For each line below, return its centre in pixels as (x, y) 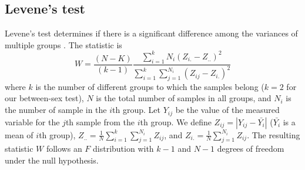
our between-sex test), (44, 98)
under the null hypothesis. (52, 160)
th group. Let (136, 110)
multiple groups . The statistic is (63, 44)
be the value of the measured (227, 110)
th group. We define (176, 121)
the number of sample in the (56, 110)
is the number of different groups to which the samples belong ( (150, 86)
